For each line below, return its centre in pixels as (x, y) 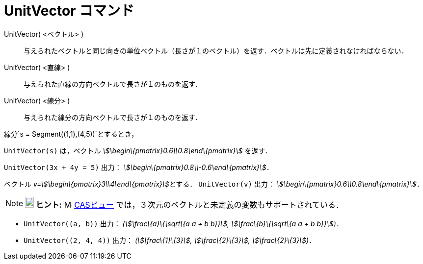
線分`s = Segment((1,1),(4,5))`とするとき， (71, 134)
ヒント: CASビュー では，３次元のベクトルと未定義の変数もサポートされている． (189, 204)
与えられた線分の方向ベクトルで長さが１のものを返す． (113, 117)
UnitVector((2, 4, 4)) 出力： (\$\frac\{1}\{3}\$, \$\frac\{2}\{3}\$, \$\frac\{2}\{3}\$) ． (170, 240)
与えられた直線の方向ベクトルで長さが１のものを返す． (113, 84)
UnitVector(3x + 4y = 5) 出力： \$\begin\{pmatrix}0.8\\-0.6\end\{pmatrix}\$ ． (139, 167)
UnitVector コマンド (69, 11)
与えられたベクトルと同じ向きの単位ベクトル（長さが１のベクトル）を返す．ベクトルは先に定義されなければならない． (216, 50)
